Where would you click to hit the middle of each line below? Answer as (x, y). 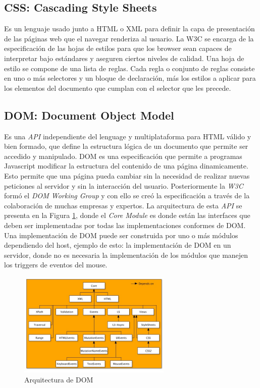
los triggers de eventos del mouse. (56, 265)
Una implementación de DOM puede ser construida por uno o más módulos (121, 235)
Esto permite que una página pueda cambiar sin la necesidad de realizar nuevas (127, 175)
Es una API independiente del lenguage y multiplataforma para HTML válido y (128, 136)
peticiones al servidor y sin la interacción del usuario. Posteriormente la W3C (124, 185)
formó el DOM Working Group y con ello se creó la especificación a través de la (127, 196)
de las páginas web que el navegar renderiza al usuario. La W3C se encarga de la (129, 38)
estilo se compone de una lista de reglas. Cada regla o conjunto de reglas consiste (129, 68)
